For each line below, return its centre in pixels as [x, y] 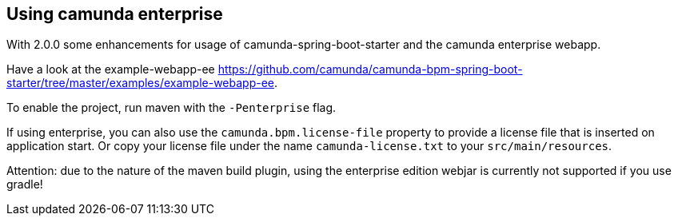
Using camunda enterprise [115, 14]
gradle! [25, 184]
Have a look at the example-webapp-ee [111, 69]
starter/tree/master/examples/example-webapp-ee [140, 83]
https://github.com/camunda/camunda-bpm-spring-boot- [370, 69]
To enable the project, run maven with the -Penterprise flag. [171, 108]
